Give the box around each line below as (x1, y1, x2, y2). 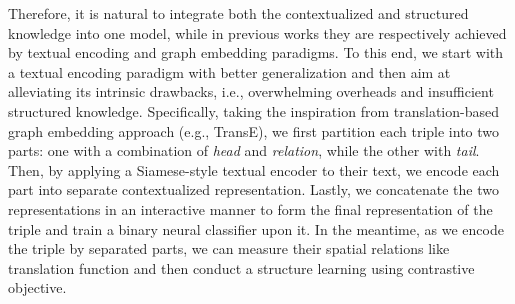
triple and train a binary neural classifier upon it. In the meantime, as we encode (8, 218, 504, 239)
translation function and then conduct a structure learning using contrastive (8, 257, 475, 278)
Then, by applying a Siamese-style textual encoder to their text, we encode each (8, 159, 500, 180)
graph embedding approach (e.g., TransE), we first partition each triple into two (8, 120, 500, 141)
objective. (8, 277, 67, 298)
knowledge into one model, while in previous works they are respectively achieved (8, 22, 507, 43)
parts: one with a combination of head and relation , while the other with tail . (8, 140, 480, 161)
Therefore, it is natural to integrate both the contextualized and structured (8, 3, 469, 23)
